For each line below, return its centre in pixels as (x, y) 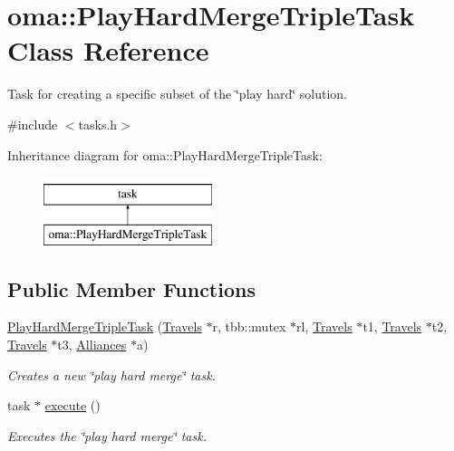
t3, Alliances (92, 345)
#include (33, 124)
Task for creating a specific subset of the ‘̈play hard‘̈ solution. (178, 94)
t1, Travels (392, 326)
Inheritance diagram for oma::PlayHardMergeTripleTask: (165, 154)
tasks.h (98, 124)
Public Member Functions (131, 288)
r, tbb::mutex (249, 326)
